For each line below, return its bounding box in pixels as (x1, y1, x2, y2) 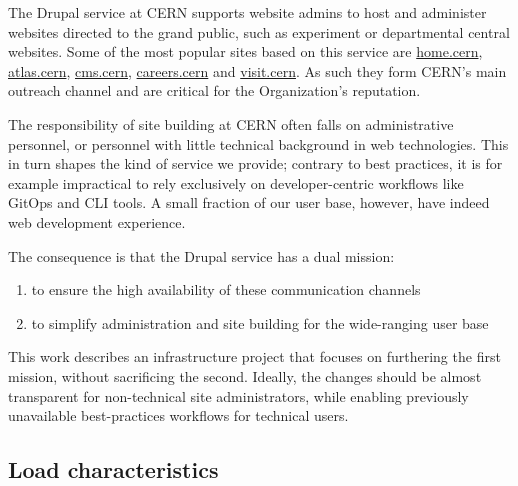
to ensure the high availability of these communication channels (31, 279, 421, 300)
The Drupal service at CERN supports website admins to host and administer (8, 2, 487, 22)
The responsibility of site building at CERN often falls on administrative (8, 113, 454, 134)
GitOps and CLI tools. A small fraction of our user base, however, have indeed (8, 192, 490, 213)
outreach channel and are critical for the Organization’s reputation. (8, 80, 421, 101)
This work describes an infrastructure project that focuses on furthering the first (8, 346, 501, 367)
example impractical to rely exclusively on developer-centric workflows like (8, 172, 464, 193)
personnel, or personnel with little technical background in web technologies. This (8, 133, 509, 154)
